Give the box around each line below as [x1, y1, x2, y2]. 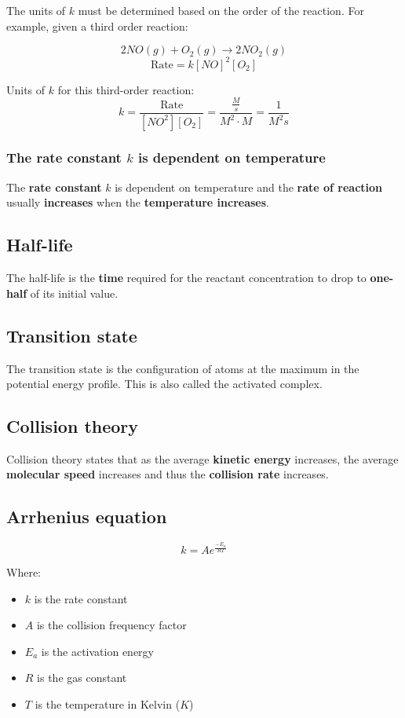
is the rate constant [34, 590, 128, 606]
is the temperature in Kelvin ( [35, 696, 181, 713]
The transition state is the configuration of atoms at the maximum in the [6, 360, 359, 376]
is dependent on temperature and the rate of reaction [115, 178, 383, 195]
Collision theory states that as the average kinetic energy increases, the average [6, 450, 399, 467]
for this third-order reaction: [57, 81, 195, 97]
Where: [6, 564, 41, 581]
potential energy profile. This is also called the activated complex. [6, 375, 323, 392]
